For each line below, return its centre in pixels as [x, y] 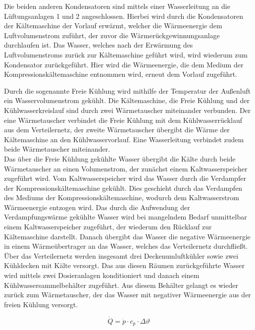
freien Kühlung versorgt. [41, 304]
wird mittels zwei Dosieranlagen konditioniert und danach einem [102, 275]
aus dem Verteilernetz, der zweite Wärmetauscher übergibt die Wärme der [117, 130]
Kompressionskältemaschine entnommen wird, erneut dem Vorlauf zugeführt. [121, 74]
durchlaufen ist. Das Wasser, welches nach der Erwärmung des [99, 45]
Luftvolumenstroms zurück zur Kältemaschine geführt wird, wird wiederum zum [126, 54]
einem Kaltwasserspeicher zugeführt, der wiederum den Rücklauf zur [108, 227]
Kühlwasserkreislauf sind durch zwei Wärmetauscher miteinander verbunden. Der [127, 110]
